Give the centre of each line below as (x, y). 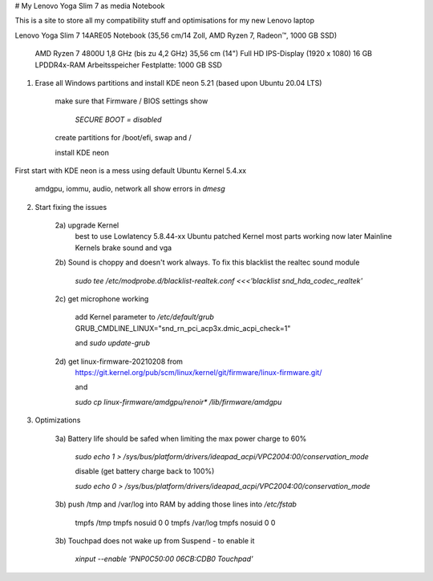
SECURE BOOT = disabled (118, 119)
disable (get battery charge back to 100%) (145, 471)
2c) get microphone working (102, 299)
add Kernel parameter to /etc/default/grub (144, 317)
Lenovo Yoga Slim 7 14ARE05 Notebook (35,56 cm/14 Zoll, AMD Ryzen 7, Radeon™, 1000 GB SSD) (176, 35)
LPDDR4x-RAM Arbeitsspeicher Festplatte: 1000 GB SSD (128, 65)
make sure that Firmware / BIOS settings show (132, 101)
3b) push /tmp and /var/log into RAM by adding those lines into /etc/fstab (176, 504)
